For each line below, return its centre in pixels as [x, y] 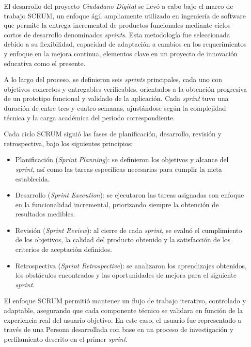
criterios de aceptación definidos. [64, 249]
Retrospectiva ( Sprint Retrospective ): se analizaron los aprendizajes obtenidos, [131, 265]
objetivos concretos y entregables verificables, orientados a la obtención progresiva [125, 89]
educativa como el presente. [45, 63]
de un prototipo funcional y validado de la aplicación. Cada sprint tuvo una [116, 98]
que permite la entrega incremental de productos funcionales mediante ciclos [117, 25]
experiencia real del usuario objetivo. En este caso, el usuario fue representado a [123, 320]
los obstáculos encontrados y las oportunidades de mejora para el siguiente [126, 275]
